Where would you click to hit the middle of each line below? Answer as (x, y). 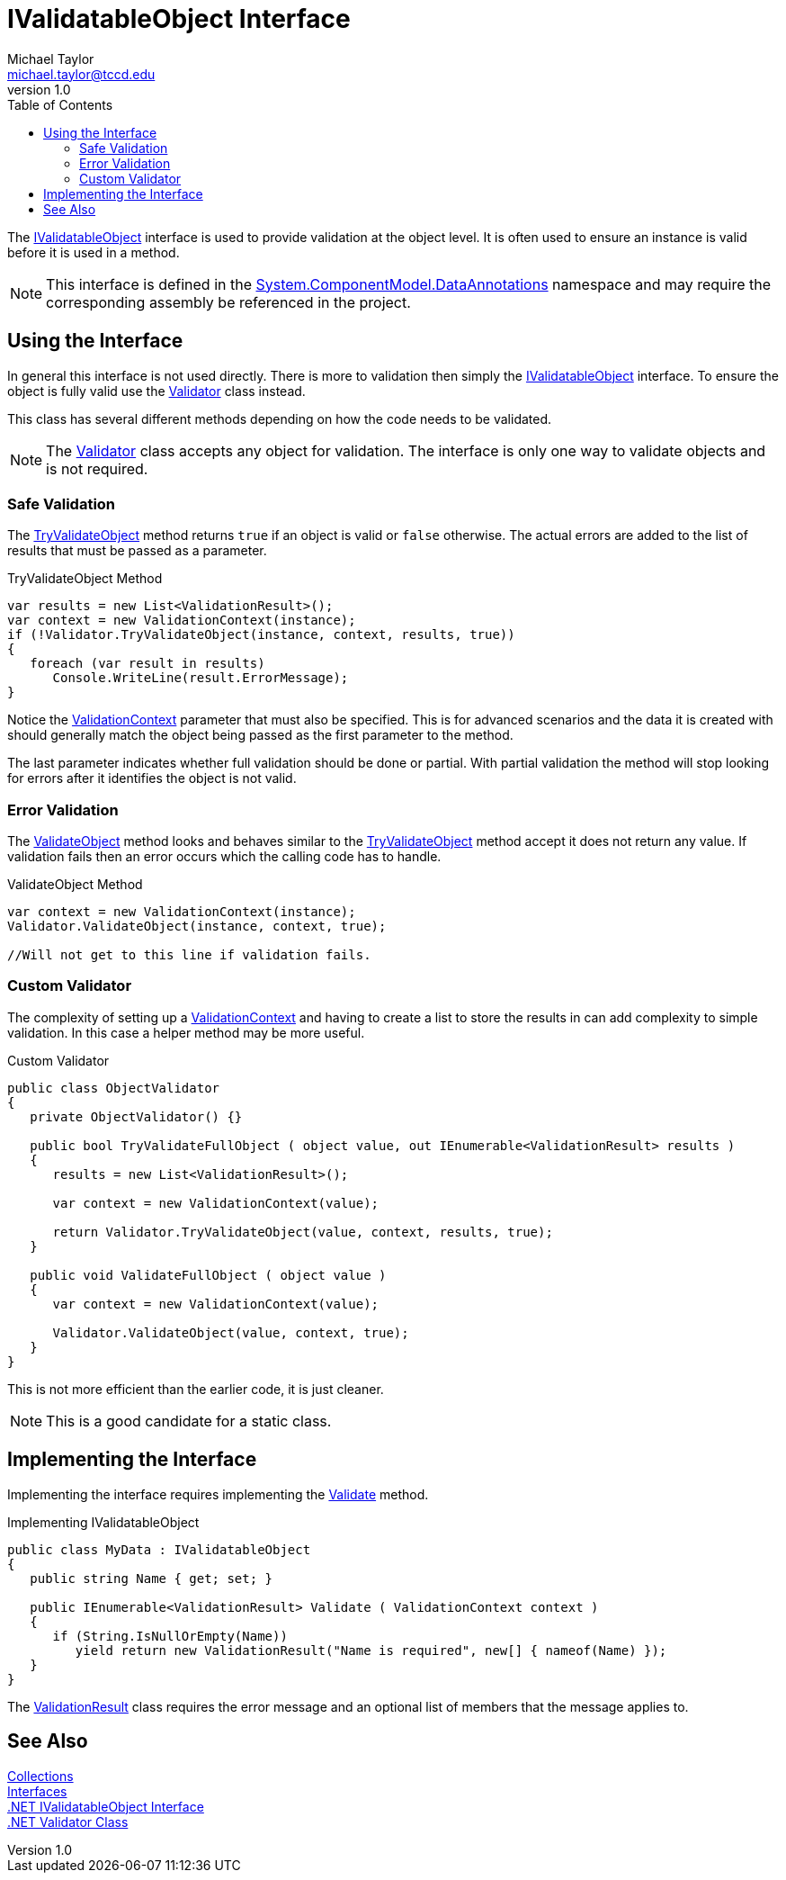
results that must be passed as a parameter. (137, 551)
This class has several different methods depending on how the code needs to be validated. (280, 418)
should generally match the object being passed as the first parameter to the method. (260, 735)
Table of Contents (60, 104)
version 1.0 (39, 89)
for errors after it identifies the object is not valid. (152, 778)
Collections (40, 1776)
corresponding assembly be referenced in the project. (228, 302)
